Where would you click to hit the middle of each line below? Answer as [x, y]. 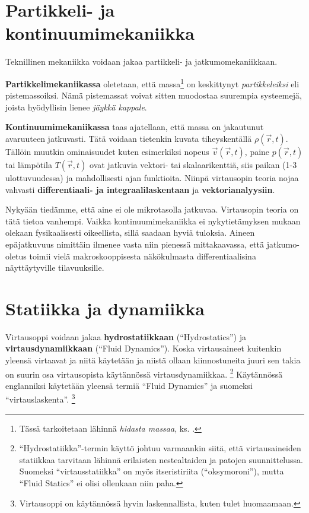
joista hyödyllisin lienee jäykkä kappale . [76, 107]
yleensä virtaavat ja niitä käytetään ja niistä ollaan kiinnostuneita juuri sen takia [153, 360]
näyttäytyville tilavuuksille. [55, 267]
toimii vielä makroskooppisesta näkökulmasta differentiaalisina [143, 256]
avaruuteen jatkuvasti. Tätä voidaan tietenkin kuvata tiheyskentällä [129, 138]
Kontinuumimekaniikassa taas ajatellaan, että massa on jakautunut [135, 127]
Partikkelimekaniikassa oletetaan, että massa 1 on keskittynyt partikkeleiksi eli [152, 83]
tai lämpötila [29, 164]
